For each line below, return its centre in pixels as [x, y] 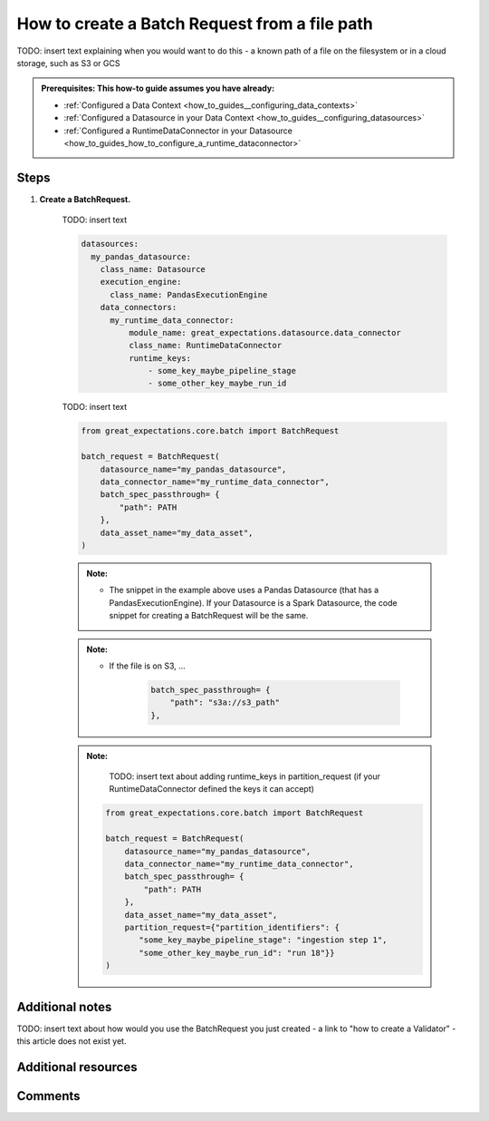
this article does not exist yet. [72, 1041]
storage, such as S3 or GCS [68, 63]
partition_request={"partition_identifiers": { [232, 927]
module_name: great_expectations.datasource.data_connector [265, 332]
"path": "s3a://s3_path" [225, 702]
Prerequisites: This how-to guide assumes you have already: [158, 88]
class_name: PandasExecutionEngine [189, 294]
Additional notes [64, 1007]
